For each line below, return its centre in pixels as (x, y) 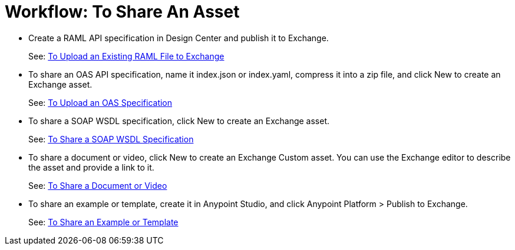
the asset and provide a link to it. (91, 167)
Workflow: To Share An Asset (122, 12)
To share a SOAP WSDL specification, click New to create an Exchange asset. (179, 121)
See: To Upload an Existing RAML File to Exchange (126, 56)
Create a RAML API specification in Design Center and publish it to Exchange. (179, 38)
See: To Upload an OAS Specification (100, 102)
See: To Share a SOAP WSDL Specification (111, 139)
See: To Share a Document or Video (98, 185)
